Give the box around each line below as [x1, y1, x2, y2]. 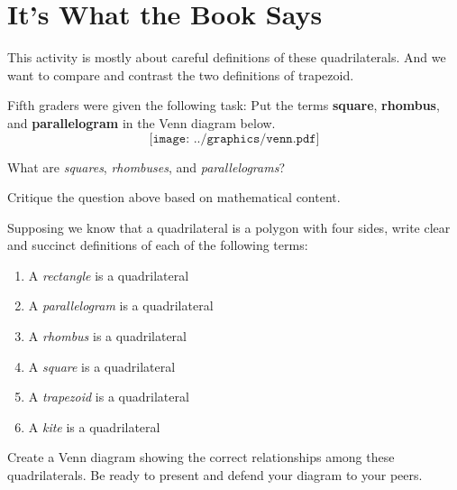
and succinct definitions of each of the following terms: [7, 236, 308, 254]
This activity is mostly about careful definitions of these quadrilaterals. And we [7, 48, 446, 67]
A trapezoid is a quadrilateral [28, 387, 189, 406]
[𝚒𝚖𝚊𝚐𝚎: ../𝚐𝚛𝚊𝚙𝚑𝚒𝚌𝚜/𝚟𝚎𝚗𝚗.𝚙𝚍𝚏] [149, 132, 320, 145]
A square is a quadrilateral [28, 356, 176, 375]
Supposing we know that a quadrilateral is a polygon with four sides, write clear [7, 217, 451, 236]
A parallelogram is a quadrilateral [28, 296, 214, 315]
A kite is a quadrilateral [28, 417, 160, 436]
